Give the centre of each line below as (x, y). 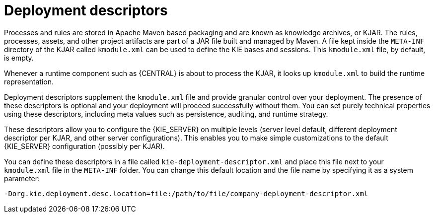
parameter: (22, 178)
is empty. (19, 58)
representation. (29, 81)
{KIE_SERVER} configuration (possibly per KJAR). (84, 146)
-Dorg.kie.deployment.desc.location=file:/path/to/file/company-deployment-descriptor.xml (186, 193)
